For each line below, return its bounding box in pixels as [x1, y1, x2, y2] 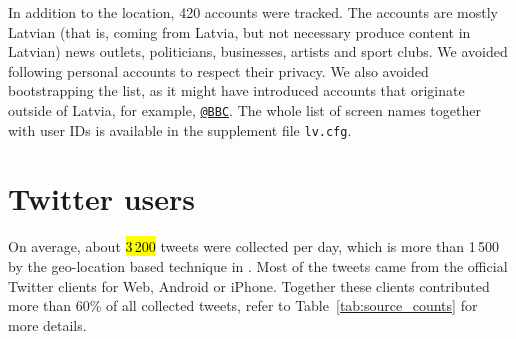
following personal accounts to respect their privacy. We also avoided [8, 60, 429, 81]
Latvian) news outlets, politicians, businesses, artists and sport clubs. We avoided [8, 41, 508, 62]
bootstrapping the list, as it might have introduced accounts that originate [8, 80, 465, 101]
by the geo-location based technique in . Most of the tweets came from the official [8, 256, 508, 276]
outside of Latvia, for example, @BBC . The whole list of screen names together [8, 99, 481, 120]
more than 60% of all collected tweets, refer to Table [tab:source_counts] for [8, 295, 478, 316]
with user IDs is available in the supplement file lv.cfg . [8, 119, 352, 140]
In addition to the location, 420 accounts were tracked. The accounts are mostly [8, 2, 498, 22]
